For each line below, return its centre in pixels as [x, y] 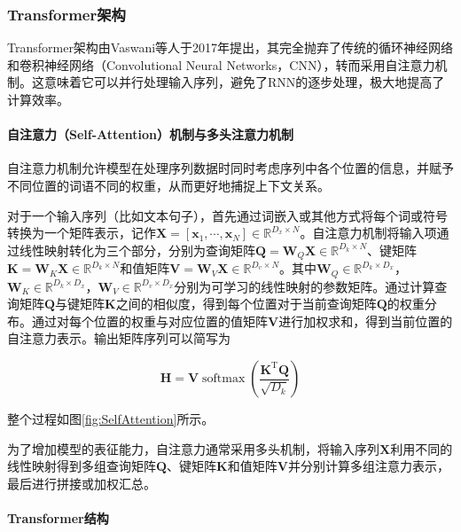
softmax [224, 379]
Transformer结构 [58, 518]
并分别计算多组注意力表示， [368, 466]
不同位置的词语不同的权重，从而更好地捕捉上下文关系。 [168, 185]
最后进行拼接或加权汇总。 [82, 483]
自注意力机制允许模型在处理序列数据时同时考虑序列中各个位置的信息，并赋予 [230, 168]
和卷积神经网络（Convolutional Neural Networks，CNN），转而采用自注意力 [221, 64]
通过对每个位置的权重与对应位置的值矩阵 [149, 321]
